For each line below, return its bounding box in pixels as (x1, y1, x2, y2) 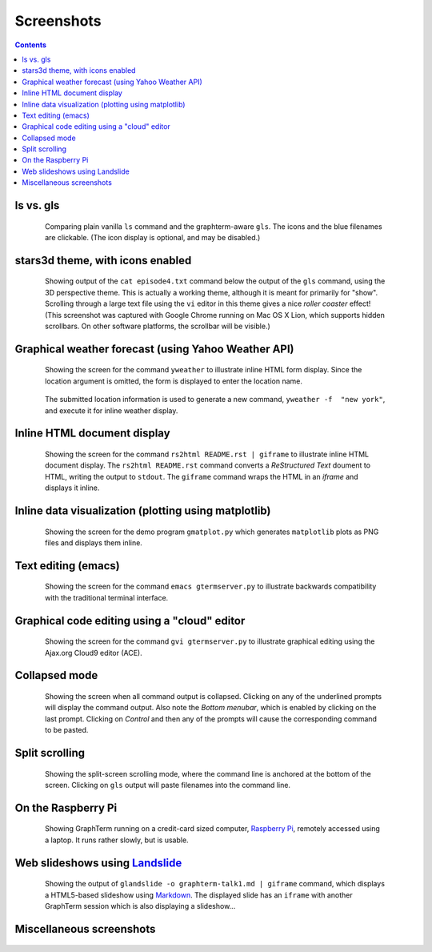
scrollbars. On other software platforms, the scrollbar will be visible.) (45, 321, 271, 331)
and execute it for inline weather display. (45, 405, 178, 416)
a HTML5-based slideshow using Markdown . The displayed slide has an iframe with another (45, 890, 353, 900)
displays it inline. (45, 483, 100, 492)
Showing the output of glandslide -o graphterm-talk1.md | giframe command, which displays (45, 879, 386, 889)
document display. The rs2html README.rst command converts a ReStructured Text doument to (45, 460, 371, 470)
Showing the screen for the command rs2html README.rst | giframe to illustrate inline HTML (45, 449, 370, 459)
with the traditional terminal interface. (45, 592, 169, 602)
